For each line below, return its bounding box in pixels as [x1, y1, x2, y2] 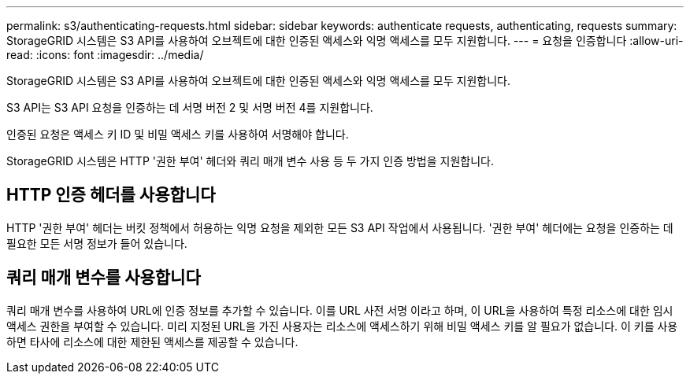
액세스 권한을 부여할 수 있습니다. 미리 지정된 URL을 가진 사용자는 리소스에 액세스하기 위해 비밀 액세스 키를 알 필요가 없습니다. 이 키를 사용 [6, 319, 678, 333]
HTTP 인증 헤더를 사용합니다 [6, 185, 216, 205]
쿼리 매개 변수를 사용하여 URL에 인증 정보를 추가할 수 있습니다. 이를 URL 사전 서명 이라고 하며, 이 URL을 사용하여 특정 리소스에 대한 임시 [6, 303, 673, 317]
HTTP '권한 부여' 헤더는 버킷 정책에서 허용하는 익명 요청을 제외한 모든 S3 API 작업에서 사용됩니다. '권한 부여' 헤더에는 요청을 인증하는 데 [6, 220, 673, 234]
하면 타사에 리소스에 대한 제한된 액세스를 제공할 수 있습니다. [6, 334, 299, 349]
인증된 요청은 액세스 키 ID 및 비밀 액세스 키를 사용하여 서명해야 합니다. [6, 127, 349, 141]
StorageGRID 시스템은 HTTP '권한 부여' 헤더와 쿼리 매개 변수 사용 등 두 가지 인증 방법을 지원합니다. [6, 154, 494, 168]
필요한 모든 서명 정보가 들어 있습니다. [6, 236, 187, 250]
